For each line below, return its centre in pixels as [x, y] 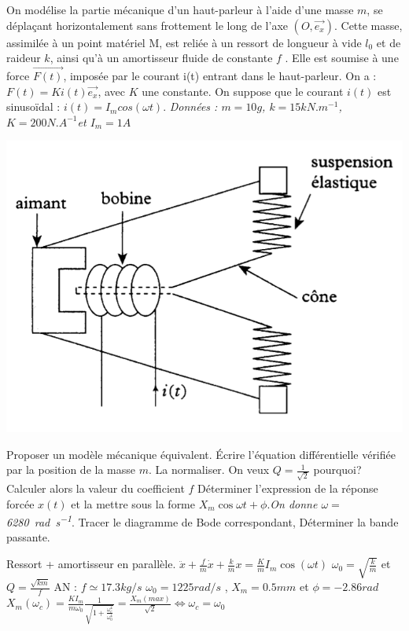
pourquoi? [337, 470]
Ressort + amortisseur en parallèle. [91, 564]
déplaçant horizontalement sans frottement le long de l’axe [147, 25]
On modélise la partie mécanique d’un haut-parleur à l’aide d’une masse [180, 9]
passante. [28, 537]
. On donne [292, 503]
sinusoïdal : [33, 106]
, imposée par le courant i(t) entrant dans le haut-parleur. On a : [220, 75]
